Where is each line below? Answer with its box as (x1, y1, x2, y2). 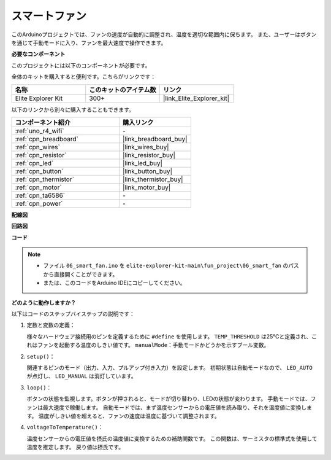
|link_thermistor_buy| (123, 175, 183, 184)
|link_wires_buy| (123, 142, 169, 151)
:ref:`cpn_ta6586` (15, 191, 66, 200)
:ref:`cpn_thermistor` (15, 175, 75, 184)
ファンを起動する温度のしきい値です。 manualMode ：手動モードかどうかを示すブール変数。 (37, 341, 270, 349)
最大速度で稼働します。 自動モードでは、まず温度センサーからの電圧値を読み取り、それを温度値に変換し (42, 403, 306, 411)
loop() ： (26, 384, 52, 391)
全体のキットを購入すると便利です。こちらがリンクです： (11, 73, 156, 80)
